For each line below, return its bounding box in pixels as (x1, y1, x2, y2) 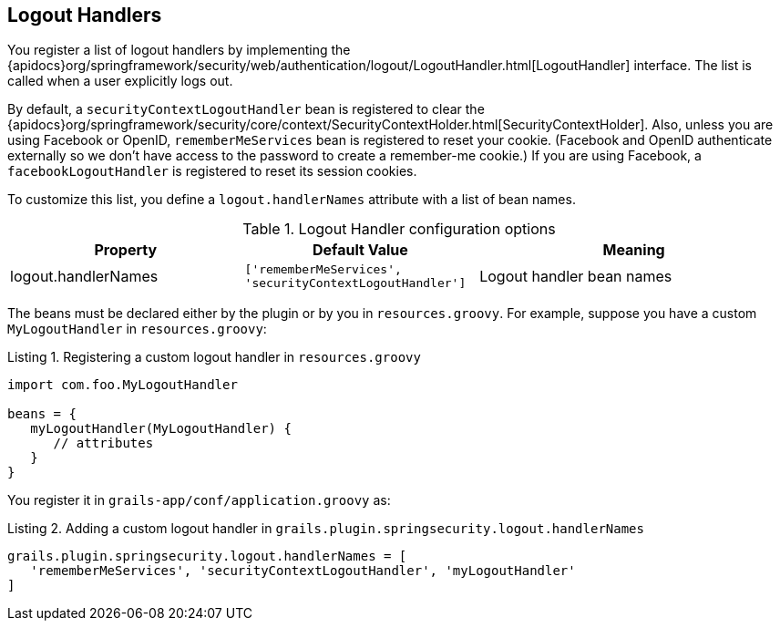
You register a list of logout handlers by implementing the (7, 42, 351, 58)
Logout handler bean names (479, 267, 672, 286)
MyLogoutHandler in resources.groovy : (7, 321, 267, 337)
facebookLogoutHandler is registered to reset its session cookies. (7, 163, 417, 180)
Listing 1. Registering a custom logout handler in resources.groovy (7, 349, 421, 365)
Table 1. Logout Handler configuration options (242, 220, 556, 239)
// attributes (53, 436, 154, 451)
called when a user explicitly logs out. (7, 73, 233, 89)
